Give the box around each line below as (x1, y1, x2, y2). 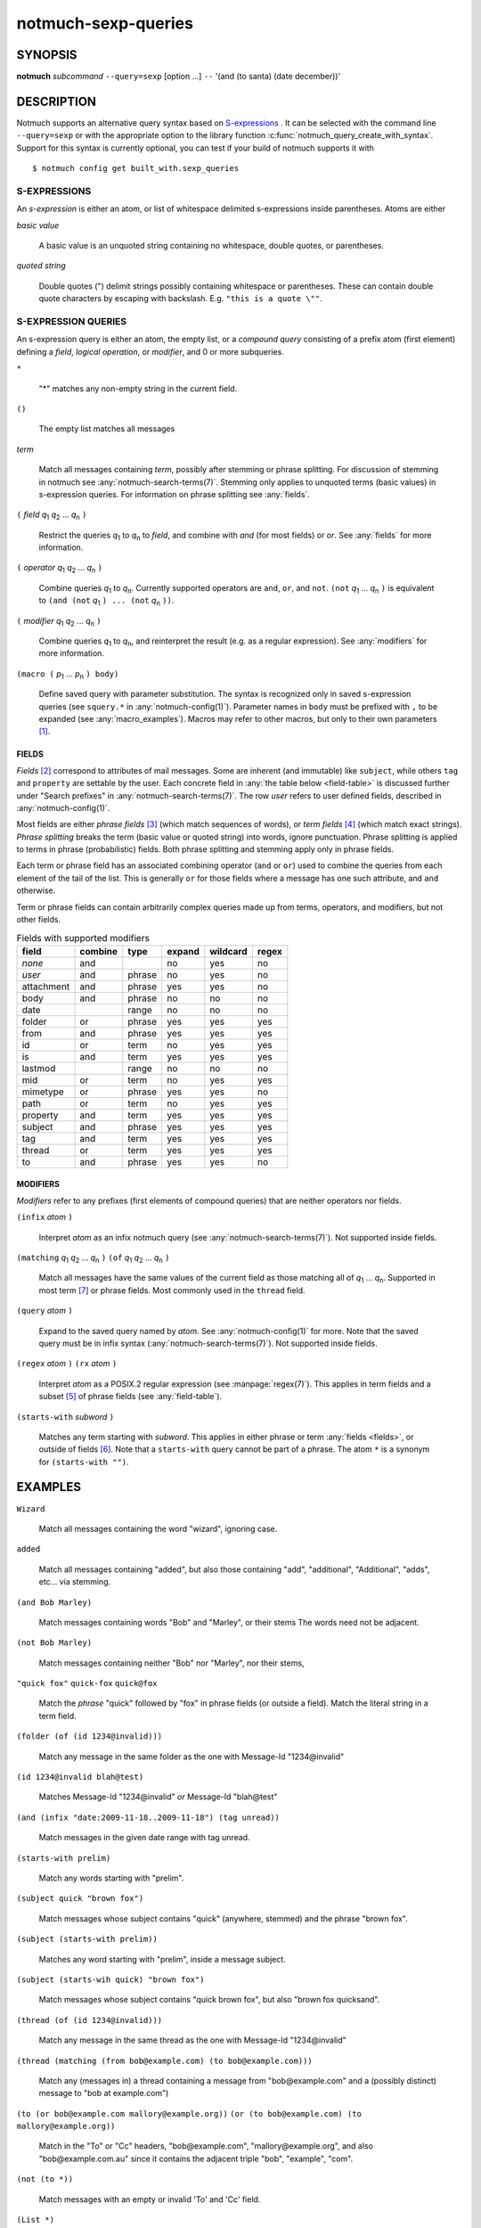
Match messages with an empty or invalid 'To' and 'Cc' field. (38, 2193, 261, 2205)
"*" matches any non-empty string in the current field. (38, 383, 238, 394)
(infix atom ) (16, 1212, 73, 1223)
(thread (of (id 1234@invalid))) (16, 2015, 163, 2025)
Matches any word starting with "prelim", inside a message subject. (38, 1954, 287, 1964)
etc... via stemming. (38, 1577, 111, 1587)
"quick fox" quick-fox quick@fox (16, 1678, 158, 1689)
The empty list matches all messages (38, 423, 175, 434)
